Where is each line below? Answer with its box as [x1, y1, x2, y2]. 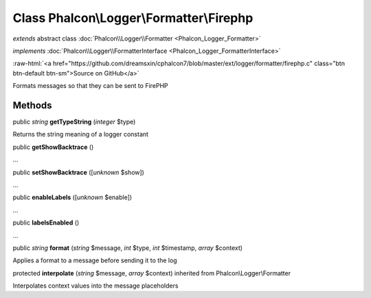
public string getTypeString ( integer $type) [12, 117, 136, 126]
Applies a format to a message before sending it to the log [12, 256, 178, 264]
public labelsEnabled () [12, 218, 80, 227]
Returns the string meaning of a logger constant [12, 130, 149, 139]
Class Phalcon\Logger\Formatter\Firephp [12, 10, 254, 25]
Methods [12, 100, 52, 111]
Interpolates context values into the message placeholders [12, 282, 179, 290]
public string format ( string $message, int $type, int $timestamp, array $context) [12, 244, 243, 252]
